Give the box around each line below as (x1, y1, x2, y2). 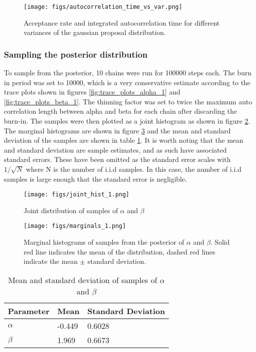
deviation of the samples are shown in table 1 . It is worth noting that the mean (4, 135, 244, 145)
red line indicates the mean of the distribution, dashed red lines (24, 246, 215, 256)
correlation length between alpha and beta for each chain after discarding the (4, 106, 237, 116)
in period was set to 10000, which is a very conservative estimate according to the (4, 77, 251, 87)
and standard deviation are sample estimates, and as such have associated (4, 144, 227, 155)
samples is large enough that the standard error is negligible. (4, 173, 187, 184)
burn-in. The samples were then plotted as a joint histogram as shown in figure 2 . (4, 116, 250, 126)
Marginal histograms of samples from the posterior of (24, 237, 185, 247)
